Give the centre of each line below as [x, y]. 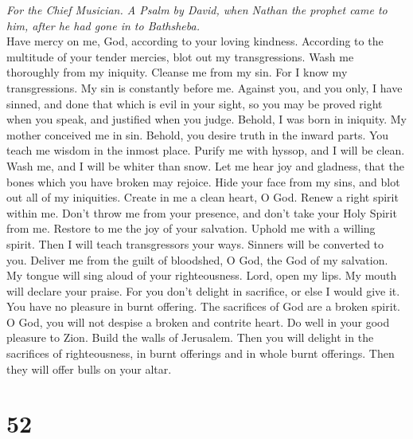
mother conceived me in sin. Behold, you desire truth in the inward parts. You [198, 134]
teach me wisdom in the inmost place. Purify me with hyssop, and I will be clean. [206, 150]
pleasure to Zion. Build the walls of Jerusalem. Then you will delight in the [190, 337]
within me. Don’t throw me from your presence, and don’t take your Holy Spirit [202, 212]
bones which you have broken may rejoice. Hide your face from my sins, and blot [203, 181]
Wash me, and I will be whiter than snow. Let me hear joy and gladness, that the [205, 165]
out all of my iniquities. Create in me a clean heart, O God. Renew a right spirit [203, 197]
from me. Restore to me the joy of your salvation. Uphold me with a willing [191, 228]
